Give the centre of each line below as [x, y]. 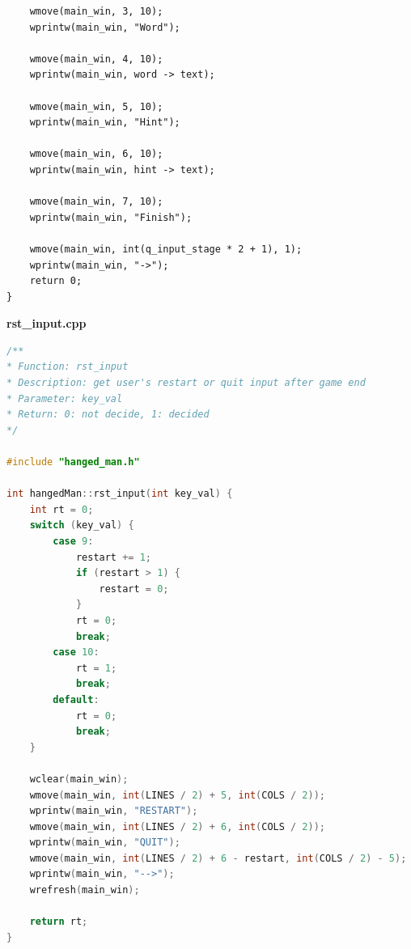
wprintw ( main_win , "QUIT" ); [105, 843]
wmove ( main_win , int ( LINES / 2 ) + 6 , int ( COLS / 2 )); [178, 826]
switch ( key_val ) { [82, 525]
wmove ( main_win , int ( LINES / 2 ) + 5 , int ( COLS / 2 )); [178, 795]
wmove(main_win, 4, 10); [96, 59]
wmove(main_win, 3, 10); [96, 11]
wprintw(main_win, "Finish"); [111, 217]
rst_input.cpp [47, 323]
